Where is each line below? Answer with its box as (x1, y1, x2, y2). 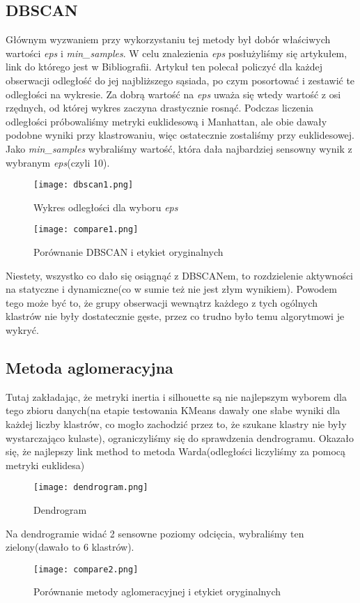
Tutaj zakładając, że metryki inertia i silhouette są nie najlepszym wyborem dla (6, 389, 347, 404)
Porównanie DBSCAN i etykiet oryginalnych (33, 245, 224, 259)
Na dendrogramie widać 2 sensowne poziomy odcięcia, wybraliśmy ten (6, 526, 304, 540)
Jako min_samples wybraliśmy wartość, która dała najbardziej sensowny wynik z (6, 141, 352, 155)
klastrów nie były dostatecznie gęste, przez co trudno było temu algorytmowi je (6, 309, 345, 323)
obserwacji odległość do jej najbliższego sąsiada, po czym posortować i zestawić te (6, 72, 355, 87)
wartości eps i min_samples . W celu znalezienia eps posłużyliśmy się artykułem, (6, 45, 347, 60)
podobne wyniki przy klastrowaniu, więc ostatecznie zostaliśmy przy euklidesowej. (6, 128, 354, 142)
